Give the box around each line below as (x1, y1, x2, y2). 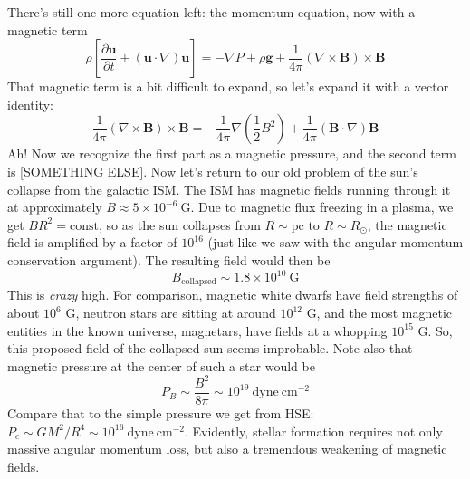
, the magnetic (367, 215, 447, 234)
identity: (7, 94, 53, 113)
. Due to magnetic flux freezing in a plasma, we (190, 197, 454, 216)
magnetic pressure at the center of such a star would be (7, 356, 315, 375)
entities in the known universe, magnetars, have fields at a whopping (7, 321, 388, 340)
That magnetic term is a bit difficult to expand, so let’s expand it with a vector (7, 77, 449, 96)
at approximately (7, 197, 102, 216)
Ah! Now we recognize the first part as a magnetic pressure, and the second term (7, 144, 456, 163)
